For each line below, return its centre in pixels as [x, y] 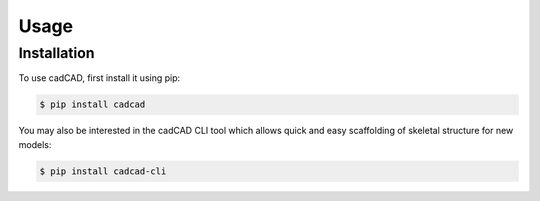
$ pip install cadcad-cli [103, 171]
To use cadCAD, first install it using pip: [99, 78]
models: [35, 144]
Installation [56, 53]
